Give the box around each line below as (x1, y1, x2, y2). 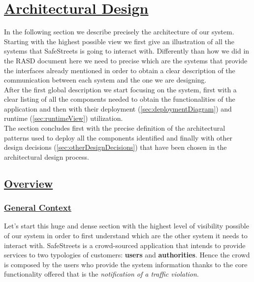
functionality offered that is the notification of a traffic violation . (4, 269, 199, 279)
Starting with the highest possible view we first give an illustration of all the (4, 36, 234, 46)
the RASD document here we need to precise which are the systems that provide (4, 55, 248, 65)
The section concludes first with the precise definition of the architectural (4, 123, 225, 133)
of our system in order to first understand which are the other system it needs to (4, 230, 248, 241)
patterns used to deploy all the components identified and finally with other (4, 132, 232, 142)
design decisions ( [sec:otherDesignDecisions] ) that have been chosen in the (4, 142, 227, 152)
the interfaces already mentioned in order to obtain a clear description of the (4, 65, 235, 75)
